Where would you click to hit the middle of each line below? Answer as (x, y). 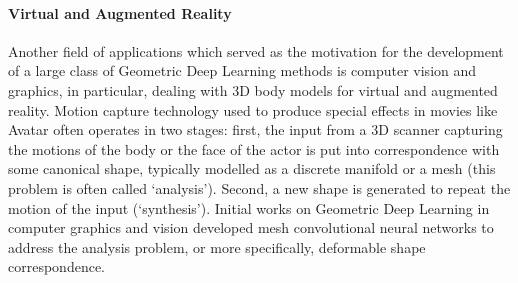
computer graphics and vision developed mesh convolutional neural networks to (251, 227)
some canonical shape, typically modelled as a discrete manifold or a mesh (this (252, 168)
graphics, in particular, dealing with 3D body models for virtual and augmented (253, 89)
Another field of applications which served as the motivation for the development (256, 50)
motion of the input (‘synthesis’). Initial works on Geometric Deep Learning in (249, 207)
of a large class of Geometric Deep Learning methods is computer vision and (242, 70)
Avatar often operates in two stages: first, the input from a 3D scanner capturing (255, 129)
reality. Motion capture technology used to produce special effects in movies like (253, 109)
